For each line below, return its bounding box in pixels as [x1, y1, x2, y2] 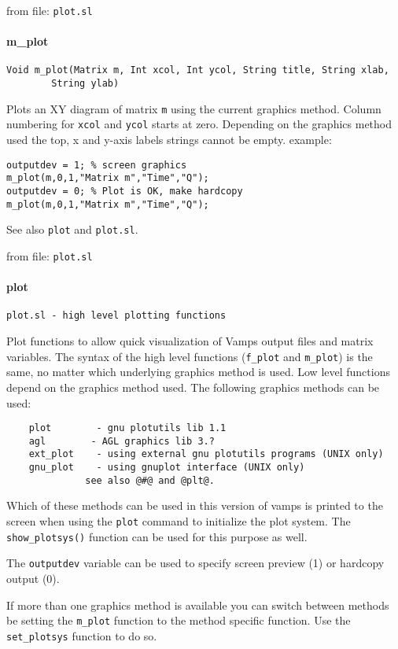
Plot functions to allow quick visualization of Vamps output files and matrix [6, 333, 374, 349]
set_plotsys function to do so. [6, 627, 157, 643]
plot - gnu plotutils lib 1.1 [28, 422, 227, 434]
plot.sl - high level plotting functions [6, 310, 227, 322]
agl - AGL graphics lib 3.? [28, 435, 215, 447]
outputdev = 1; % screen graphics [6, 159, 187, 171]
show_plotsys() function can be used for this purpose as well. [6, 528, 308, 544]
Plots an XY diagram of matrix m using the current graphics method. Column [6, 100, 381, 116]
